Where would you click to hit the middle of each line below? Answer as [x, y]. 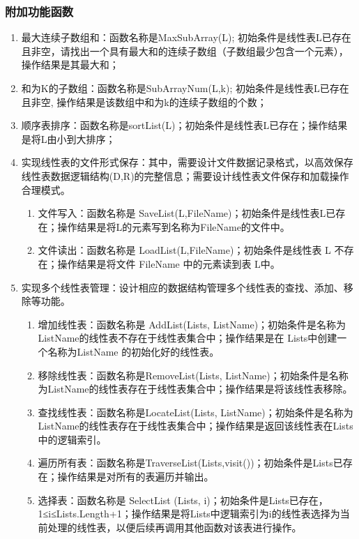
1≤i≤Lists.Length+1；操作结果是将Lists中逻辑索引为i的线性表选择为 [189, 514]
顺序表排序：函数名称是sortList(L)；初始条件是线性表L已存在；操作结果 [184, 125]
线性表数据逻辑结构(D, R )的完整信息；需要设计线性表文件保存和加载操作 [185, 175]
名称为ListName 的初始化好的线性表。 [133, 351]
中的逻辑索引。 [72, 439]
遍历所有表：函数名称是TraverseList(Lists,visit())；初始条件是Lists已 [190, 463]
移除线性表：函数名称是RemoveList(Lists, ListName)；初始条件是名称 [193, 375]
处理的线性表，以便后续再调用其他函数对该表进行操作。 [175, 527]
